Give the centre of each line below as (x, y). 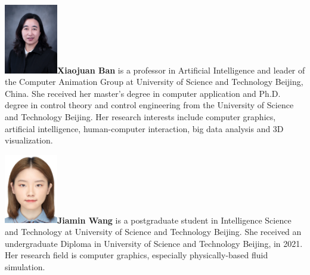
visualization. (29, 140)
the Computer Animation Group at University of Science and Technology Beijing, (154, 82)
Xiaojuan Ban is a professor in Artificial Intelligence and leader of (181, 70)
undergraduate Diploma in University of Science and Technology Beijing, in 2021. (154, 243)
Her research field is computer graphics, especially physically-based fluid (137, 255)
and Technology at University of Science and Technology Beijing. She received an (153, 232)
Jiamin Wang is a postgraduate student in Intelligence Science (174, 220)
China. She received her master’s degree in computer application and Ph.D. (143, 93)
